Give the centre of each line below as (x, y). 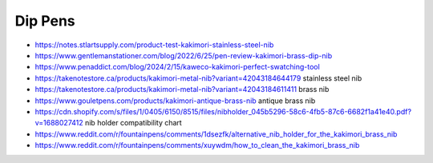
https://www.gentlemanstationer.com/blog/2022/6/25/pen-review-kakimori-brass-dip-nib (184, 55)
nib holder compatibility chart (133, 123)
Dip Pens (45, 21)
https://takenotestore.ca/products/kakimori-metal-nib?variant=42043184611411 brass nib (182, 89)
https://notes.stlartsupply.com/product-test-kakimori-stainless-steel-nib (154, 45)
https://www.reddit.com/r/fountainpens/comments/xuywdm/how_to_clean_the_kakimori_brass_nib (197, 145)
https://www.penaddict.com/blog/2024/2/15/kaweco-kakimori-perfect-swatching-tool (177, 67)
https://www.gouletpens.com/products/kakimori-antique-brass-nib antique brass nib (175, 101)
